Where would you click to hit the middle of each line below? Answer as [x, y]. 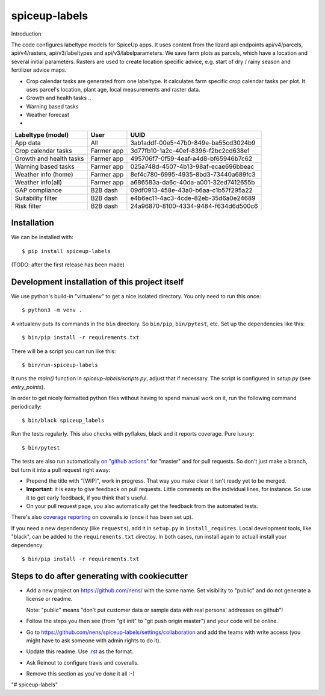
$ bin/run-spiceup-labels [60, 365]
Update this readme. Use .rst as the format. [80, 651]
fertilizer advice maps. [39, 70]
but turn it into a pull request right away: [61, 469]
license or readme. [49, 599]
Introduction [26, 34]
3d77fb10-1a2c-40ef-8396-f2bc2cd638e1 [190, 151]
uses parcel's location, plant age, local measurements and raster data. [113, 89]
